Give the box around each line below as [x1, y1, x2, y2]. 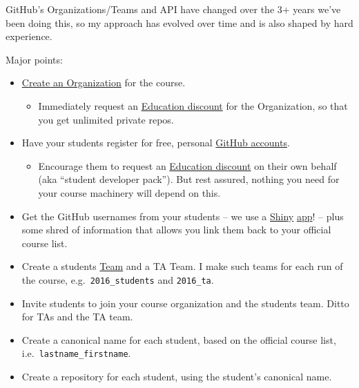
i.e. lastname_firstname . [21, 346, 131, 360]
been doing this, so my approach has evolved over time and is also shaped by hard [6, 15, 353, 30]
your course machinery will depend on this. [38, 185, 221, 200]
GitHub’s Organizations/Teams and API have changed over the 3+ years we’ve [6, 2, 341, 16]
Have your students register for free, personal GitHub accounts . [21, 135, 290, 150]
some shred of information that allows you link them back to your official [21, 222, 331, 237]
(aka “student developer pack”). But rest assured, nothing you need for [38, 172, 340, 186]
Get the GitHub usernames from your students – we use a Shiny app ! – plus [21, 208, 344, 223]
